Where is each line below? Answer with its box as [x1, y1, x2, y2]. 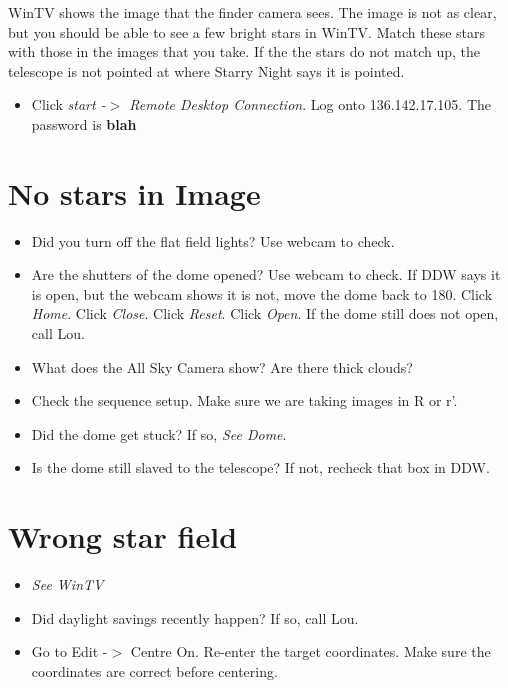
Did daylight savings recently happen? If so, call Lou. [31, 607, 359, 628]
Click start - [31, 94, 106, 115]
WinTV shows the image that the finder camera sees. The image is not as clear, [8, 2, 497, 22]
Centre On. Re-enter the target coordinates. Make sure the [130, 641, 491, 662]
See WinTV [31, 574, 104, 595]
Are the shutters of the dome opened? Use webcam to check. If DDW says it [31, 264, 501, 285]
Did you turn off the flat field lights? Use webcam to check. [31, 230, 395, 251]
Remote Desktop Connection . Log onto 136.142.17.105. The [129, 94, 491, 115]
